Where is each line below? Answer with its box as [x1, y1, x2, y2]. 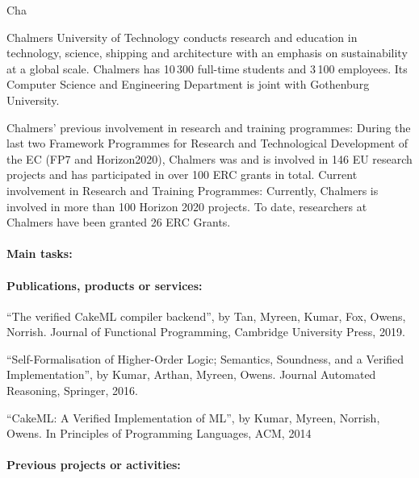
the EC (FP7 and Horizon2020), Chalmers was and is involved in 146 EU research [6, 150, 413, 167]
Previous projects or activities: [6, 456, 181, 473]
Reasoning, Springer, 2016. [6, 382, 138, 399]
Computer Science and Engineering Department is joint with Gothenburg [6, 76, 370, 93]
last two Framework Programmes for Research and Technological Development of [6, 135, 409, 152]
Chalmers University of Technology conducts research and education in [6, 28, 358, 45]
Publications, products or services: [6, 276, 203, 293]
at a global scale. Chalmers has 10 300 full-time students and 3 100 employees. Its [6, 60, 408, 77]
